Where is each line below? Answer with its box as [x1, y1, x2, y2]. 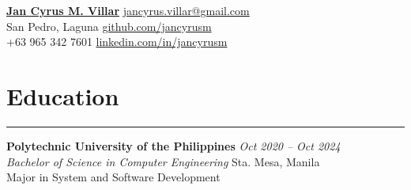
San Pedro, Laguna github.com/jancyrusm [6, 17, 212, 34]
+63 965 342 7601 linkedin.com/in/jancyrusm [6, 33, 228, 50]
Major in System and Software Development [6, 169, 221, 185]
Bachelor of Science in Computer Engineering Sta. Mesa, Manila [6, 153, 320, 169]
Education [6, 79, 119, 112]
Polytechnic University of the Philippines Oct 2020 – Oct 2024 [6, 137, 341, 154]
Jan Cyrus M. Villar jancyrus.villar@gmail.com [6, 2, 250, 18]
